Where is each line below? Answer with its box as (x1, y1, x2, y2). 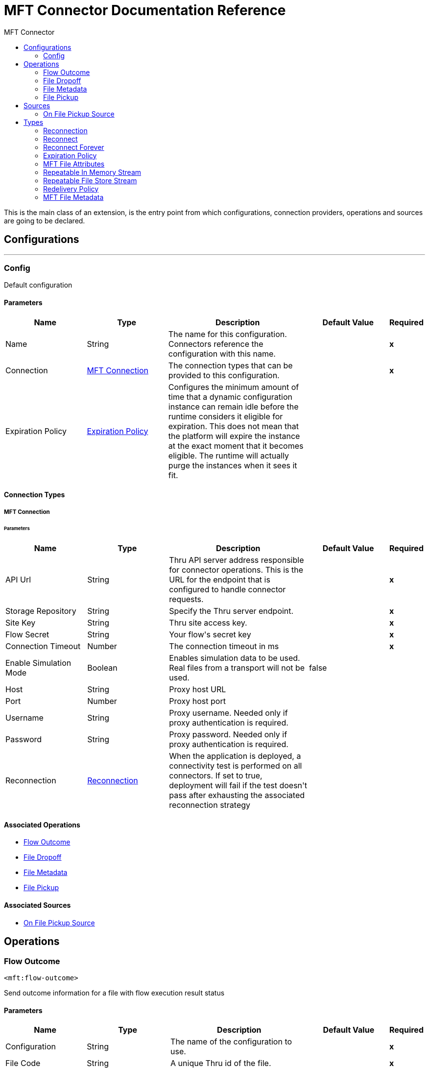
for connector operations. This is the (169, 565, 304, 575)
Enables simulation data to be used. (169, 653, 300, 663)
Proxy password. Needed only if (169, 729, 287, 740)
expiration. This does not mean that (168, 421, 299, 431)
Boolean (87, 663, 118, 673)
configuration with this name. (168, 348, 276, 359)
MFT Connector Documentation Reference (4, 2, 286, 19)
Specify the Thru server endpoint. (169, 606, 294, 616)
